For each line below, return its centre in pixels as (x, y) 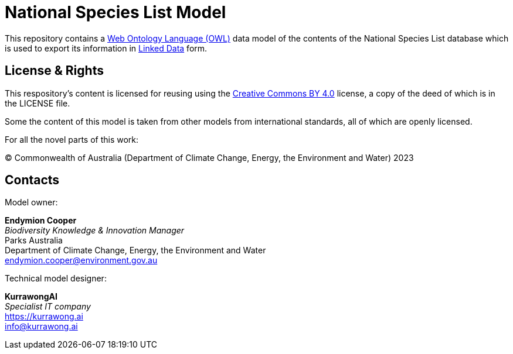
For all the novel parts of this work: (72, 139)
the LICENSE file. (38, 103)
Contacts (32, 180)
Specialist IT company (48, 307)
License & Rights (54, 71)
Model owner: (31, 202)
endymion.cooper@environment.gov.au (81, 260)
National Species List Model (115, 12)
